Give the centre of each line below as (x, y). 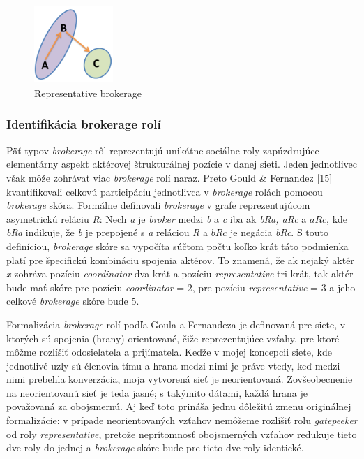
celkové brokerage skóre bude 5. (73, 301)
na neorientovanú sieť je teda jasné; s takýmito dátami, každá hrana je (157, 392)
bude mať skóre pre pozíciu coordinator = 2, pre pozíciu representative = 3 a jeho (181, 287)
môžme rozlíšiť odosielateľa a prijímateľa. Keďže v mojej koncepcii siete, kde (169, 352)
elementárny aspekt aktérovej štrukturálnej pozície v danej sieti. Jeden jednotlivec (182, 164)
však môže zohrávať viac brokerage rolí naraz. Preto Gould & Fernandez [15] (169, 177)
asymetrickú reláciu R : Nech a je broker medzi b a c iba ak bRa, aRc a (157, 218)
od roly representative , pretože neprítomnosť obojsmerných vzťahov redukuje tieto (182, 433)
